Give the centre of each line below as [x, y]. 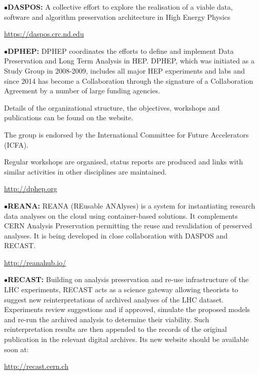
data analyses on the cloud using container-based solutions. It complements [121, 215]
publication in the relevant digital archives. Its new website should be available [126, 339]
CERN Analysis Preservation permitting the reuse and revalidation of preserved [128, 226]
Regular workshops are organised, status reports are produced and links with [124, 162]
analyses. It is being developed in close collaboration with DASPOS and [116, 235]
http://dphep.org [31, 189]
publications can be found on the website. [69, 117]
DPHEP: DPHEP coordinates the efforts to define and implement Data [121, 50]
